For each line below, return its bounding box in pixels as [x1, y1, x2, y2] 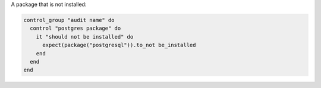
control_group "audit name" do [23, 17, 115, 23]
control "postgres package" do [30, 25, 121, 32]
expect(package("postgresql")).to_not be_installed [42, 42, 196, 49]
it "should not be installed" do [36, 33, 134, 40]
